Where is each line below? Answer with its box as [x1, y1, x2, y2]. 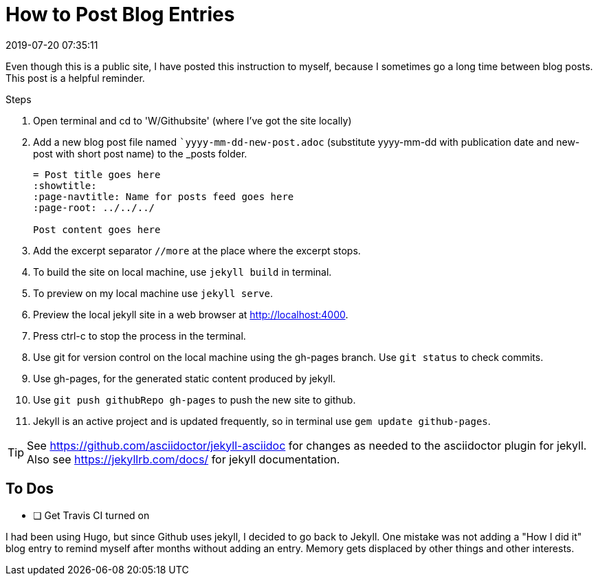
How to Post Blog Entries [5, 3, 235, 26]
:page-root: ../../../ [33, 201, 155, 213]
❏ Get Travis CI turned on [33, 509, 150, 521]
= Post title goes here [33, 168, 161, 180]
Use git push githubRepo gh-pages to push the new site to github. [33, 393, 356, 406]
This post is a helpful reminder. [5, 72, 145, 84]
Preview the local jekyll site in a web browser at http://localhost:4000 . [33, 308, 348, 320]
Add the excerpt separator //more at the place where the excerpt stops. [33, 244, 361, 256]
